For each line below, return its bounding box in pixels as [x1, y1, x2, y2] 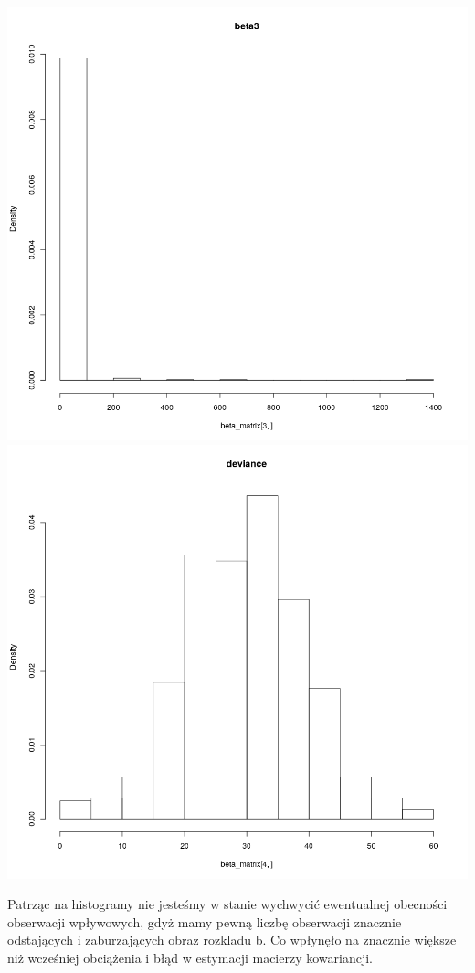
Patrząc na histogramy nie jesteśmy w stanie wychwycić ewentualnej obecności [7, 894, 448, 914]
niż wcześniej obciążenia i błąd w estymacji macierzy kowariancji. [7, 947, 373, 967]
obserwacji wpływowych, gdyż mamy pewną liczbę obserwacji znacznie [7, 912, 402, 931]
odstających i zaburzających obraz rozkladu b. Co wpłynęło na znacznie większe [7, 930, 457, 949]
